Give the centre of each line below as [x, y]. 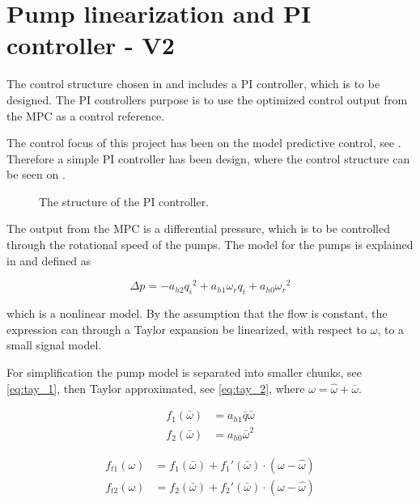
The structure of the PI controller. [124, 201]
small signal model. [54, 345]
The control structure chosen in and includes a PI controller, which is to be [193, 84]
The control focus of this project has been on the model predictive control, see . [204, 143]
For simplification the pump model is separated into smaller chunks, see [185, 372]
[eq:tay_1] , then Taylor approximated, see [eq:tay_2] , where [156, 388]
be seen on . [36, 174]
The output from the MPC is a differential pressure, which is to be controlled [198, 228]
